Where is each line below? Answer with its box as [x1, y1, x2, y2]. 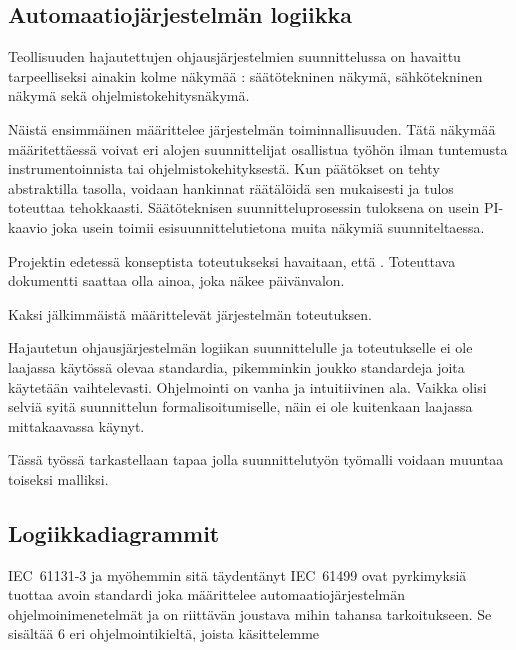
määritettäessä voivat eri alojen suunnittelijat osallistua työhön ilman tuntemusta [8, 138, 508, 159]
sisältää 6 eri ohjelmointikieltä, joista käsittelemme [8, 623, 320, 644]
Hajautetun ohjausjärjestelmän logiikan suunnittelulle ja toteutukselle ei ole [8, 337, 473, 358]
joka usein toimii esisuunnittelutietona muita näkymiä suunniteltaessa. [51, 216, 485, 237]
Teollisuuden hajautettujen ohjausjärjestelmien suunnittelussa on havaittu [8, 46, 461, 67]
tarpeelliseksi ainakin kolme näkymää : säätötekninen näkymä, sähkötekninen [8, 65, 483, 86]
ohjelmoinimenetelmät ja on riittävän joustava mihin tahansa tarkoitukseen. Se [8, 603, 492, 624]
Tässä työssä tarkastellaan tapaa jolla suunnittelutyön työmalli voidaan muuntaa [8, 449, 504, 470]
